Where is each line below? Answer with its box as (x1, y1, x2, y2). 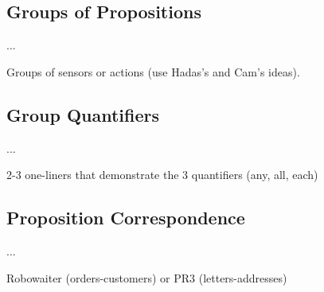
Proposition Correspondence (6, 205, 245, 230)
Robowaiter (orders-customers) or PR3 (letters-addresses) (6, 269, 287, 286)
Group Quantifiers (6, 102, 160, 127)
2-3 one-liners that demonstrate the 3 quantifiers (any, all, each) (6, 166, 318, 183)
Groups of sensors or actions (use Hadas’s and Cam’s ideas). (6, 63, 300, 80)
